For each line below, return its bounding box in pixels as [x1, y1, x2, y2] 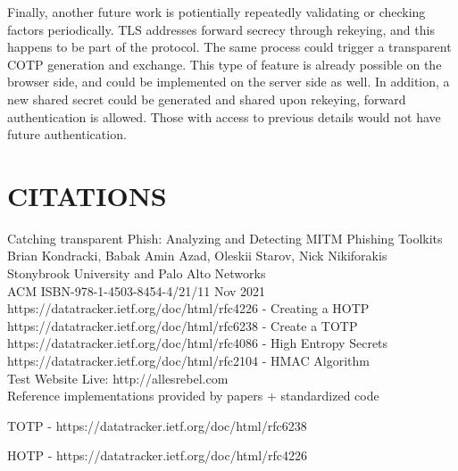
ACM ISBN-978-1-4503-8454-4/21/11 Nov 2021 [7, 281, 266, 300]
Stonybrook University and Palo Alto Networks [7, 264, 266, 283]
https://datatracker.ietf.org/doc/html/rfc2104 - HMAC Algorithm [7, 351, 370, 370]
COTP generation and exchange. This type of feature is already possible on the [7, 54, 442, 73]
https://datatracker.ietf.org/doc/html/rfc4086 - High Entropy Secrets [7, 334, 388, 352]
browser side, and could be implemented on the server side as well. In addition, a [7, 72, 450, 91]
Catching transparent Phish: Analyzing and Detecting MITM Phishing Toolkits [7, 228, 443, 247]
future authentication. [7, 125, 127, 144]
